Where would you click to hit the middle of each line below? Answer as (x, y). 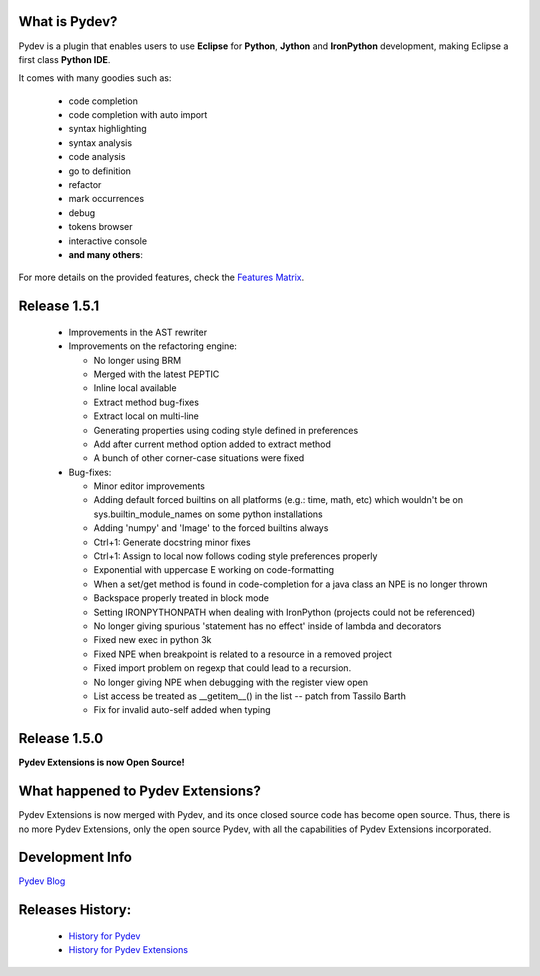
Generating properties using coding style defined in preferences (226, 430)
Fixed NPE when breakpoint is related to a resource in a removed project (242, 654)
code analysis (97, 157)
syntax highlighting (107, 129)
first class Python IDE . (64, 59)
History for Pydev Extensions (128, 950)
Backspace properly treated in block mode (181, 598)
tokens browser (100, 227)
